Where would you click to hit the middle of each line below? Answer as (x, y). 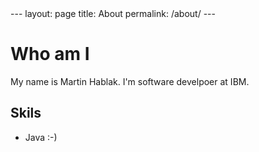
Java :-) (41, 137)
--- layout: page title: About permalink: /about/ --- (113, 13)
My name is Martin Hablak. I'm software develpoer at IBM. (130, 81)
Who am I (50, 54)
